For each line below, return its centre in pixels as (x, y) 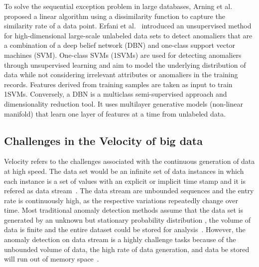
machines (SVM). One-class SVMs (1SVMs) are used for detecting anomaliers (123, 55)
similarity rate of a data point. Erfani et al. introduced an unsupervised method (128, 26)
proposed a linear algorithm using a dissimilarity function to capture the (115, 16)
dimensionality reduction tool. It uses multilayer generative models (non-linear (124, 103)
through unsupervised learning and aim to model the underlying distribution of (125, 65)
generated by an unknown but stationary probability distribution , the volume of (128, 219)
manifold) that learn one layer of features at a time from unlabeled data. (115, 113)
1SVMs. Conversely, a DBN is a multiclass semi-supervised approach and (116, 94)
